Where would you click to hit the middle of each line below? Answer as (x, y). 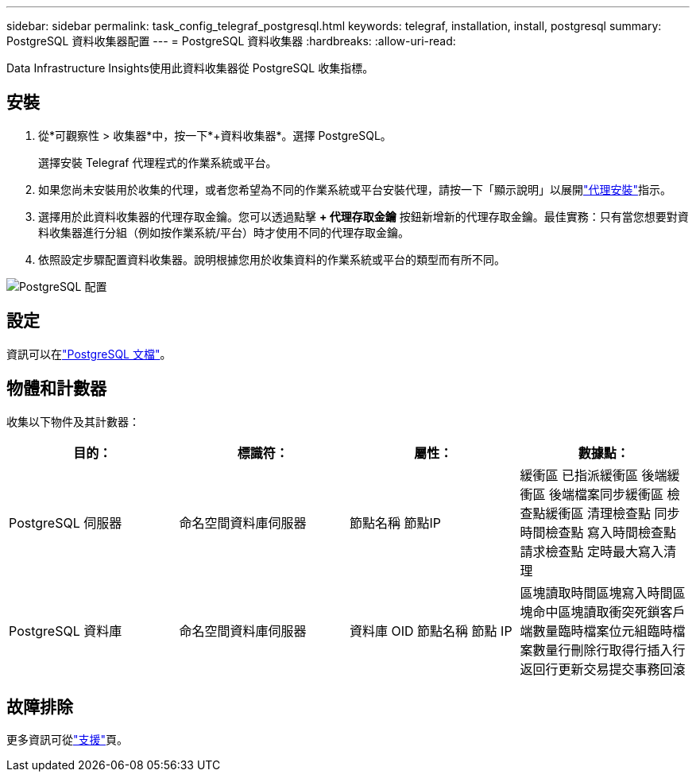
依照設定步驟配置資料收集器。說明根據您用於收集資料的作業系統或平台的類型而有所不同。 (272, 259)
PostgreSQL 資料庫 (66, 631)
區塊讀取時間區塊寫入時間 (596, 592)
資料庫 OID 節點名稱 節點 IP (431, 631)
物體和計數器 (56, 389)
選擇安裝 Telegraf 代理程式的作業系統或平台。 (158, 162)
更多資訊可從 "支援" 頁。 (68, 740)
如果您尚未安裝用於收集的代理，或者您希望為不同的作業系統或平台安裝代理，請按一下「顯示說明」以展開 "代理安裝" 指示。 (355, 189)
